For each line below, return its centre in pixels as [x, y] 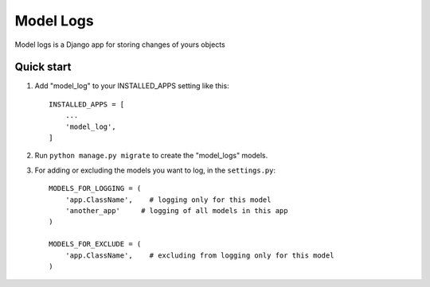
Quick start [43, 67]
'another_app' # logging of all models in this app [176, 210]
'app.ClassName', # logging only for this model [168, 200]
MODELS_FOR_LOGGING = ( [95, 188]
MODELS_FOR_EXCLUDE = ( [95, 244]
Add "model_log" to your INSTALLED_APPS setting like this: [132, 86]
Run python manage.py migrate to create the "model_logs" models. [151, 156]
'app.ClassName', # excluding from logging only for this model [199, 255]
